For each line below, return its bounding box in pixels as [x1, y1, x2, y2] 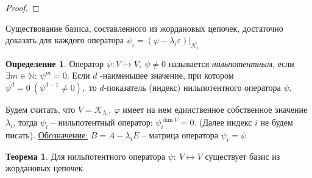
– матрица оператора [141, 129, 219, 141]
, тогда [13, 116, 38, 129]
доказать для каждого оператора [5, 34, 124, 46]
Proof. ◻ [5, 1, 40, 13]
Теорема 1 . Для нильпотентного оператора [5, 149, 165, 162]
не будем [260, 116, 293, 129]
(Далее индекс [199, 116, 252, 129]
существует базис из [205, 149, 280, 162]
